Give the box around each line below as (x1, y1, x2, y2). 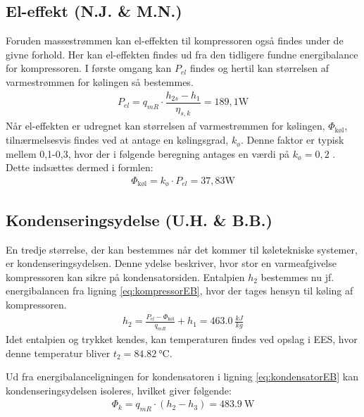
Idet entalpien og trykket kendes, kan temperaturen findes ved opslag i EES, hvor (6, 332, 358, 347)
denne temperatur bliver (6, 345, 111, 360)
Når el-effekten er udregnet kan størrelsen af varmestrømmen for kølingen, (6, 118, 325, 133)
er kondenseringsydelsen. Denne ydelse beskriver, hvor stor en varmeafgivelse (6, 256, 337, 270)
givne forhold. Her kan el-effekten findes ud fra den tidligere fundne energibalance (6, 46, 358, 61)
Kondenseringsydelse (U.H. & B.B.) (6, 208, 272, 230)
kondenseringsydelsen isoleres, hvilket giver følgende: (6, 382, 232, 397)
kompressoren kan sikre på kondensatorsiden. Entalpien (6, 269, 245, 284)
